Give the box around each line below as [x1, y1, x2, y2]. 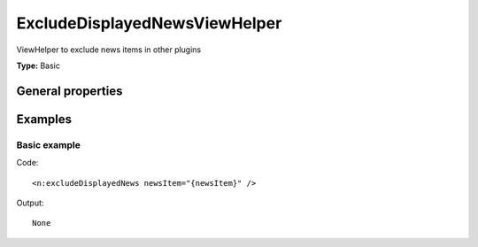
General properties [16, 83, 123, 98]
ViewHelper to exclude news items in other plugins [16, 44, 202, 55]
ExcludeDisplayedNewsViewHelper [16, 13, 282, 33]
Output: [16, 197, 44, 208]
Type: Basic [16, 60, 61, 71]
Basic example [16, 138, 81, 151]
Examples [16, 112, 73, 127]
